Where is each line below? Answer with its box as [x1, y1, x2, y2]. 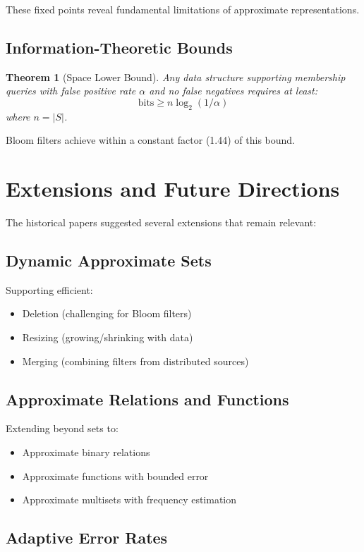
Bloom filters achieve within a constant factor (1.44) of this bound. [6, 133, 296, 147]
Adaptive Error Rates [6, 527, 168, 548]
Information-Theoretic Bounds [6, 36, 233, 58]
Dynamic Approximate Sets [6, 250, 212, 271]
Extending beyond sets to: [6, 421, 119, 436]
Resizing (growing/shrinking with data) [22, 330, 193, 345]
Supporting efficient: [6, 282, 93, 297]
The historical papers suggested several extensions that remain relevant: [6, 215, 317, 230]
